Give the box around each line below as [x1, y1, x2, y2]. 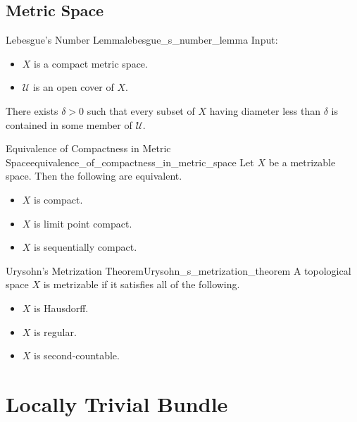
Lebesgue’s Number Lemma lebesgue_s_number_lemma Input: [6, 32, 278, 47]
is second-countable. [34, 348, 120, 363]
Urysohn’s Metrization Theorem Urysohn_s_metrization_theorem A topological [6, 263, 351, 278]
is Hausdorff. [34, 300, 89, 315]
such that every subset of [87, 103, 195, 118]
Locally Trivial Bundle [6, 389, 228, 418]
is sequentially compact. [34, 240, 137, 254]
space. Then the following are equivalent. [6, 168, 182, 183]
